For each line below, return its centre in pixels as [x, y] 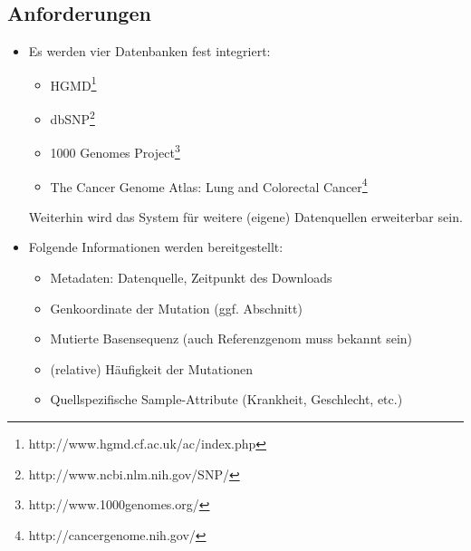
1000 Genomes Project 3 [115, 151]
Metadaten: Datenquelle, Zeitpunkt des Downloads [191, 277]
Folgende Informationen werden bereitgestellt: [156, 247]
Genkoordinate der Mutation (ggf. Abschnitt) [176, 308]
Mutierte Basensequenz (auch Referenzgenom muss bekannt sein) [231, 338]
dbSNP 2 [72, 117]
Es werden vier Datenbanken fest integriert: [149, 51]
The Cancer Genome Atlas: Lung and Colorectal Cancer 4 [209, 185]
